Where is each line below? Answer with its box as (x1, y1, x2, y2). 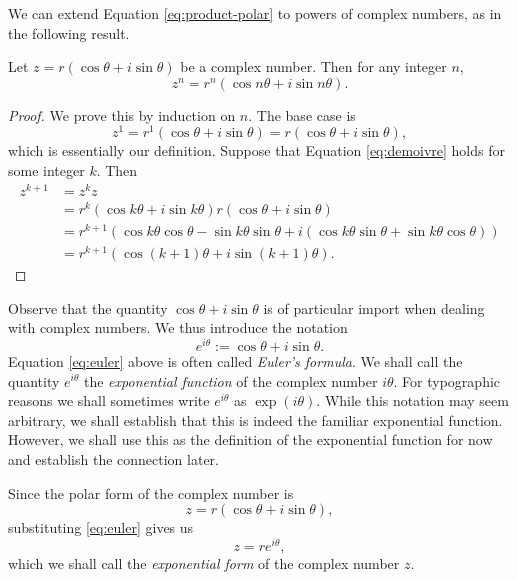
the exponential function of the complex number (83, 370, 378, 391)
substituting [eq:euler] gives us (8, 517, 194, 538)
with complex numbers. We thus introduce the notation (8, 317, 348, 338)
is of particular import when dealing (263, 297, 485, 318)
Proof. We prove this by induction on (8, 104, 236, 125)
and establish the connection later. (8, 448, 219, 469)
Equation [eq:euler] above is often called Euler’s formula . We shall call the (8, 350, 463, 371)
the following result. (8, 22, 130, 43)
